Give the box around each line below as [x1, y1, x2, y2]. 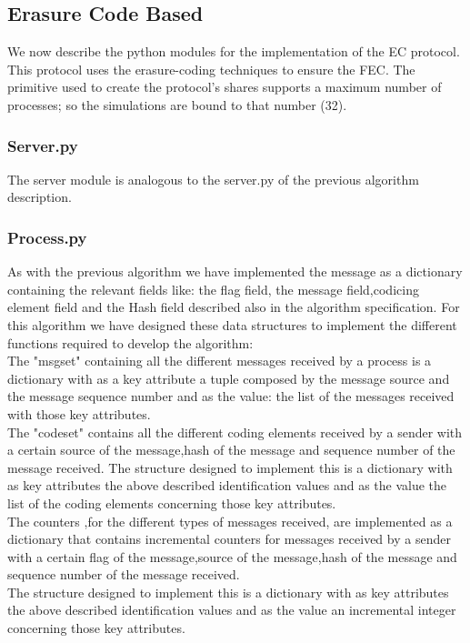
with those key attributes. [7, 404, 151, 423]
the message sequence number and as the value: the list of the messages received [7, 387, 455, 406]
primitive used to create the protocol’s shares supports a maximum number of [7, 77, 442, 96]
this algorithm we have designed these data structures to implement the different [7, 315, 457, 334]
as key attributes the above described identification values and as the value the [7, 476, 447, 495]
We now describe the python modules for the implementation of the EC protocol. [7, 42, 460, 61]
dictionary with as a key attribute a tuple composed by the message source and [7, 368, 450, 387]
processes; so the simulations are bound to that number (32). [7, 95, 347, 114]
